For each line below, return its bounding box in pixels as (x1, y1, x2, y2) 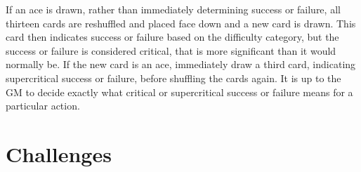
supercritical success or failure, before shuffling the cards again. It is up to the (6, 70, 341, 85)
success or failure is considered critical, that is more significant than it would (6, 43, 336, 58)
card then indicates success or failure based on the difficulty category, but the (6, 29, 339, 44)
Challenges (6, 139, 112, 168)
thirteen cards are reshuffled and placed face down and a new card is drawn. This (6, 15, 356, 30)
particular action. (6, 98, 80, 113)
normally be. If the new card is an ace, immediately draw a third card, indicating (6, 57, 356, 72)
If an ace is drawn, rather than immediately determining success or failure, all (6, 2, 341, 16)
